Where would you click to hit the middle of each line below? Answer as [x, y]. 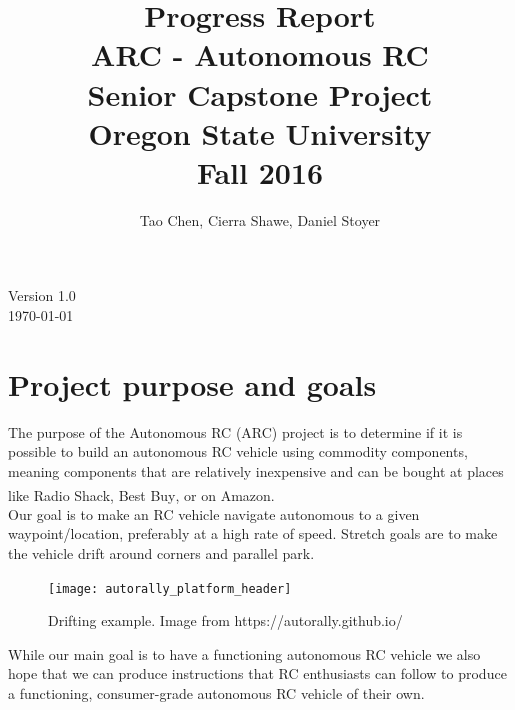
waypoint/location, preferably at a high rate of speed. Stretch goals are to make [253, 533]
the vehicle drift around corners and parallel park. [161, 553]
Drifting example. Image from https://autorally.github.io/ [225, 620]
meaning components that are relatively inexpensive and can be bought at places [256, 470]
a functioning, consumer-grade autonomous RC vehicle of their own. [216, 693]
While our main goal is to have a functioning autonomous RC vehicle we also [244, 653]
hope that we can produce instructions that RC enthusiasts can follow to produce [257, 673]
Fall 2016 [260, 171]
